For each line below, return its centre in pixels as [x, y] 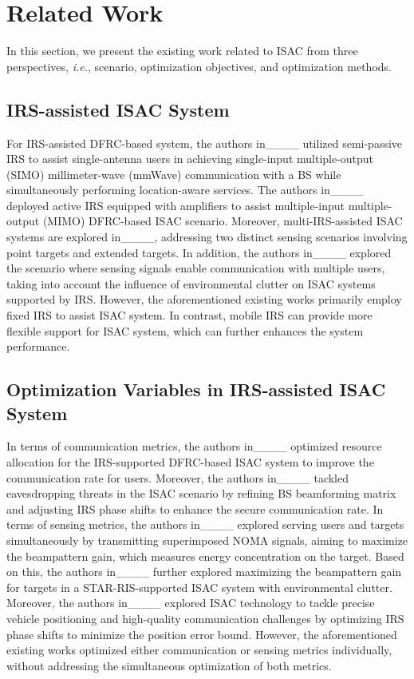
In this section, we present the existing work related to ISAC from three [182, 51]
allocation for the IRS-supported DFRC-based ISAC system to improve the [190, 462]
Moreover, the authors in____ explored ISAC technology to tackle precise [191, 603]
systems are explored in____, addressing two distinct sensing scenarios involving [207, 237]
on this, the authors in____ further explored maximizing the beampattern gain [204, 572]
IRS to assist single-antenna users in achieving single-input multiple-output [190, 159]
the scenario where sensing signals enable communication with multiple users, [196, 268]
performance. [38, 346]
